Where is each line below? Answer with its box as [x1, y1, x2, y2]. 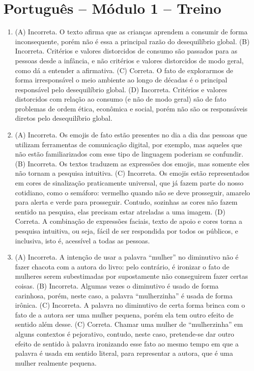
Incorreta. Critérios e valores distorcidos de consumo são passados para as [15, 46, 237, 56]
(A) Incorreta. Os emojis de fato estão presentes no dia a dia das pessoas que [15, 130, 247, 140]
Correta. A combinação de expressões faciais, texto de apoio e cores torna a [15, 216, 242, 226]
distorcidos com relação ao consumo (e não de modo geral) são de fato [15, 94, 226, 104]
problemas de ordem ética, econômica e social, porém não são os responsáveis [15, 103, 248, 113]
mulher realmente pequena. [15, 357, 97, 368]
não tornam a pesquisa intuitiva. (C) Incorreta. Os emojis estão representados [15, 168, 250, 178]
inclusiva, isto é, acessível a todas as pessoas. [15, 235, 150, 245]
